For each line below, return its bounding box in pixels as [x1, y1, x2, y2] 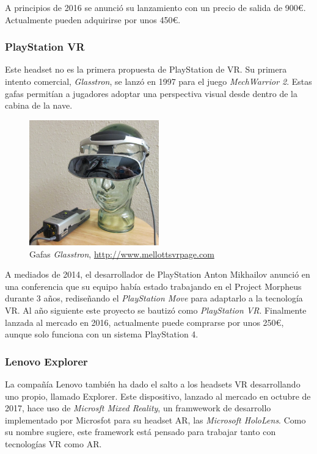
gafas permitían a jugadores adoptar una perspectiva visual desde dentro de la [5, 87, 297, 99]
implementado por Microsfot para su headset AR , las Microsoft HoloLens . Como [5, 413, 306, 426]
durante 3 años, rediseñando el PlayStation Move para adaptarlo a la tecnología [5, 292, 303, 304]
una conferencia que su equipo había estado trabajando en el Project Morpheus [5, 279, 302, 292]
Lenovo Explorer [5, 353, 88, 369]
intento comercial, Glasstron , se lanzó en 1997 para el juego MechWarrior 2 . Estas [5, 75, 312, 87]
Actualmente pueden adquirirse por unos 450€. [5, 13, 181, 26]
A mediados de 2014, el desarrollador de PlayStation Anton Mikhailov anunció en [5, 268, 310, 281]
